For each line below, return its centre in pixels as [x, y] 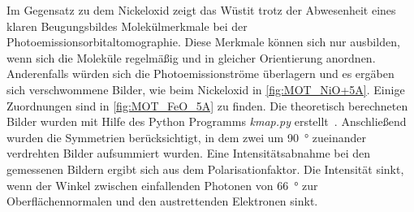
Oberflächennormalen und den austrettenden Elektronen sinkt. [162, 201]
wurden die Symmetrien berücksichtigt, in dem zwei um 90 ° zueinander [186, 137]
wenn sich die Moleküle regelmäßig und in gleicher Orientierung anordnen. [191, 57]
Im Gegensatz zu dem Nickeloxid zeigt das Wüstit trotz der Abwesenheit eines [201, 10]
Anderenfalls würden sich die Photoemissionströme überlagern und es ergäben [201, 74]
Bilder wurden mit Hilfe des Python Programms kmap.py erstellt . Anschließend [207, 121]
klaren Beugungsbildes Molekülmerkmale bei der [127, 26]
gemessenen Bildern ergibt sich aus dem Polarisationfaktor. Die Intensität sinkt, [205, 169]
